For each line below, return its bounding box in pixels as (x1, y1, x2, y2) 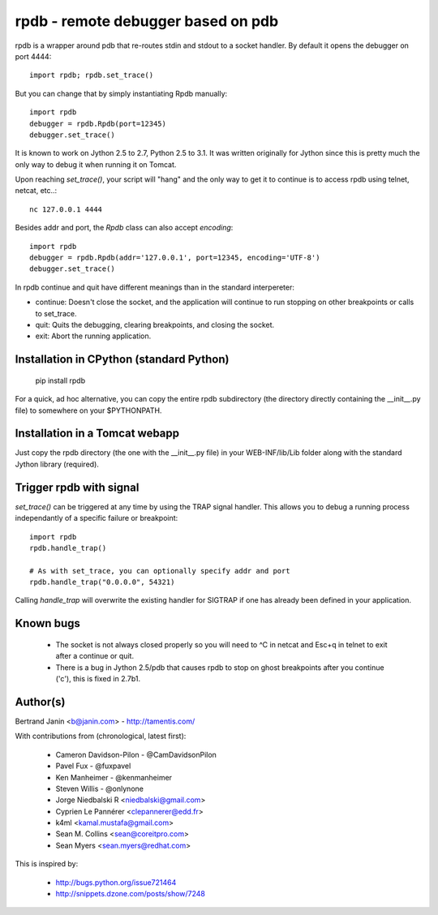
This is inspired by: (15, 859, 79, 869)
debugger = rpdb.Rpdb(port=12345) (29, 118, 166, 128)
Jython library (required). (15, 459, 99, 469)
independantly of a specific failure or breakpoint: (15, 513, 178, 523)
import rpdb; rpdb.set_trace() (29, 71, 154, 80)
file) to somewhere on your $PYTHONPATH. (15, 406, 162, 415)
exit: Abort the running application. (35, 331, 152, 341)
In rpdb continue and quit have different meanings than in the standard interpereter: (15, 282, 295, 292)
